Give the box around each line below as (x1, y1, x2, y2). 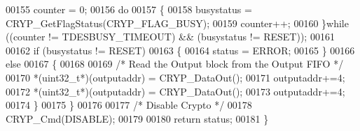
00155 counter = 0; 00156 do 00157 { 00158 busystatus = (6, 2, 252, 16)
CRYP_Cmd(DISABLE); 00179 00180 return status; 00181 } (6, 111, 269, 125)
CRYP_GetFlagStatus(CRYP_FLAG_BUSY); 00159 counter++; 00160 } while (6, 15, 349, 30)
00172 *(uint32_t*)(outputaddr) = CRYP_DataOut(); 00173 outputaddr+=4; (6, 84, 345, 98)
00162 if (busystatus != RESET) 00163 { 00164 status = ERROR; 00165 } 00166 (6, 43, 355, 57)
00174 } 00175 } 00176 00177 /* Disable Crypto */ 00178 (6, 98, 252, 112)
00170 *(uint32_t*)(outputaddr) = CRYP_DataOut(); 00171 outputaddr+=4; (6, 70, 345, 84)
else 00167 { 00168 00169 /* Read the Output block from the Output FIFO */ (6, 56, 344, 71)
